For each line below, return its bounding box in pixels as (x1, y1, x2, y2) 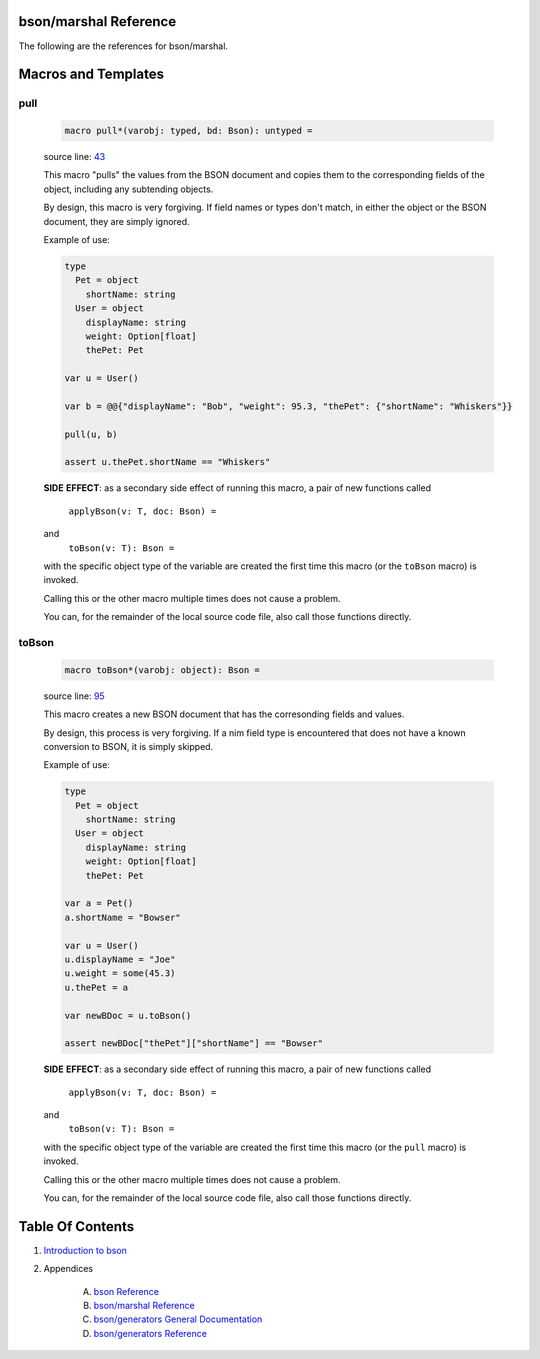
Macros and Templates (18, 66, 165, 83)
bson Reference (93, 1285, 160, 1297)
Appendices (43, 1263, 94, 1275)
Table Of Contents (18, 1218, 135, 1235)
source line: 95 (43, 690, 105, 702)
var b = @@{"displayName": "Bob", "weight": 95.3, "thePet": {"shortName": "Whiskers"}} (64, 400, 514, 412)
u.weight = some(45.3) (64, 968, 176, 979)
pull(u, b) (64, 428, 118, 440)
